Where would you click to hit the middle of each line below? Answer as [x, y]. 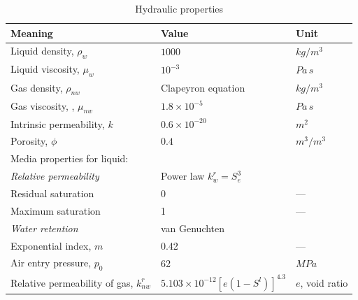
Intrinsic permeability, [58, 123]
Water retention [44, 228]
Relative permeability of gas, [72, 282]
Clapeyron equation [203, 88]
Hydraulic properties [179, 8]
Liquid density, [42, 51]
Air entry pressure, [51, 263]
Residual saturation [52, 193]
